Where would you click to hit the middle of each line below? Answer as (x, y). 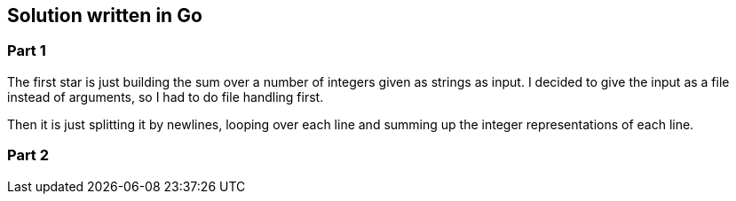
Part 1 (27, 51)
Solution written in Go (105, 15)
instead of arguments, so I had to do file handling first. (166, 97)
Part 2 (28, 155)
